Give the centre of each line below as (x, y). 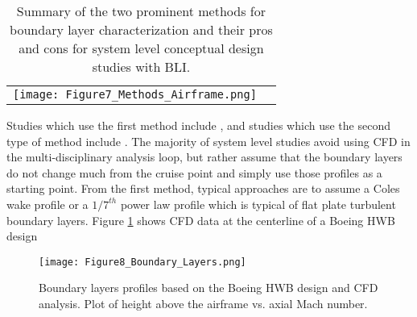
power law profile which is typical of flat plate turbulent (258, 204)
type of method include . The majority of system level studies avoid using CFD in (208, 141)
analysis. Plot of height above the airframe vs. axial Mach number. (203, 303)
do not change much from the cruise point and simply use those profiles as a (194, 172)
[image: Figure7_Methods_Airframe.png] (135, 94)
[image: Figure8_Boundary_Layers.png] (142, 262)
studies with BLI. (141, 67)
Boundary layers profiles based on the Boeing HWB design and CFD (208, 288)
